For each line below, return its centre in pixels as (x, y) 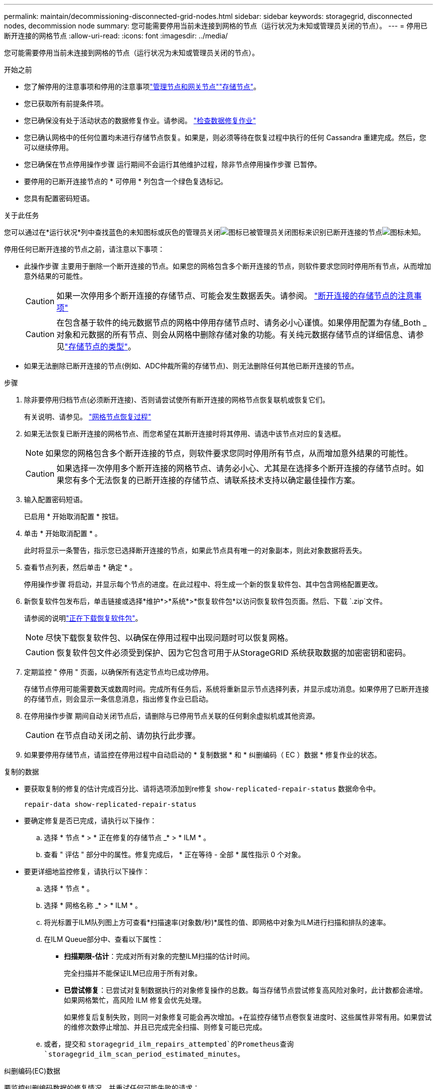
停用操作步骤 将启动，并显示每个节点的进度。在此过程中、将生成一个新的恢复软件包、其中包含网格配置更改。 (203, 584)
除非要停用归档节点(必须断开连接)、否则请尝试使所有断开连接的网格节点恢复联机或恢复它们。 (177, 400)
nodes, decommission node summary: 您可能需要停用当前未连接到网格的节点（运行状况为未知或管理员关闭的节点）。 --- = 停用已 (216, 26)
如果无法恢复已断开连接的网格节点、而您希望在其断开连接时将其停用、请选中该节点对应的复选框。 (185, 434)
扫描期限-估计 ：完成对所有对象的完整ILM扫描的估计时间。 (159, 956)
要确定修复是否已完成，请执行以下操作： (90, 820)
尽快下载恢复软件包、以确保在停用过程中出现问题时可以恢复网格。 (169, 638)
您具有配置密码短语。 (59, 198)
